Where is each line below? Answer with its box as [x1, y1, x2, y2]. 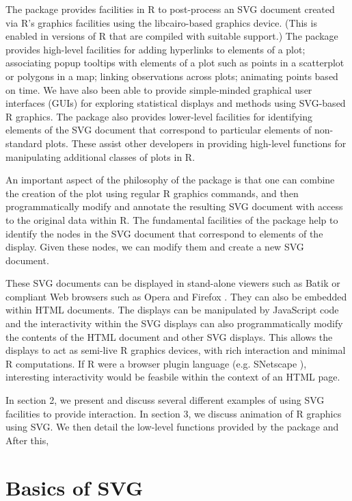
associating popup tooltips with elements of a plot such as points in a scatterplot [5, 55, 344, 70]
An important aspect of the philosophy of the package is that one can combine [5, 172, 335, 187]
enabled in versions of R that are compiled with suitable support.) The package [5, 29, 338, 43]
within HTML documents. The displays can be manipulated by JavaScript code [5, 303, 339, 317]
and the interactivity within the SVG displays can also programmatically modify [5, 316, 343, 331]
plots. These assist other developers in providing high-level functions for [45, 136, 347, 150]
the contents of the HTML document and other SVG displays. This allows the [5, 329, 333, 344]
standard [5, 136, 42, 150]
